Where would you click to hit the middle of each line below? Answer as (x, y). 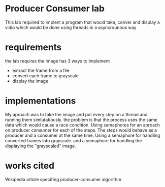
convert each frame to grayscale (45, 76)
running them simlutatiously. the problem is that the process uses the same (81, 120)
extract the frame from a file (41, 70)
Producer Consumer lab (55, 9)
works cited (30, 166)
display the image (30, 81)
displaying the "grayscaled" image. (41, 146)
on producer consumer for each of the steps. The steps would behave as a (81, 130)
